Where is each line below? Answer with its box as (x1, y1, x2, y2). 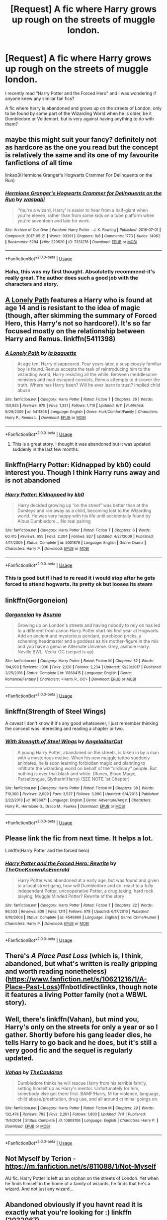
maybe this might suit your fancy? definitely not (5, 135, 157, 144)
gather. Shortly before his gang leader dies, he (5, 1030, 152, 1039)
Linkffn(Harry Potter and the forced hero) (5, 847, 89, 853)
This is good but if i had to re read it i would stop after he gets (5, 575, 156, 582)
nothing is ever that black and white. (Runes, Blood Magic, (17, 770, 137, 777)
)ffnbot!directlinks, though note (57, 983, 158, 991)
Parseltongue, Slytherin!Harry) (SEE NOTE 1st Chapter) (17, 776, 130, 782)
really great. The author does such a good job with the (5, 274, 138, 281)
